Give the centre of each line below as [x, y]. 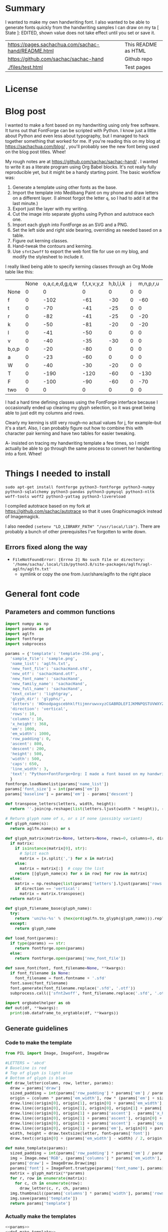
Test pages [138, 67]
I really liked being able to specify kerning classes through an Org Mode [79, 266]
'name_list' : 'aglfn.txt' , [40, 663]
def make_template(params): [37, 1148]
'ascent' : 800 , [27, 744]
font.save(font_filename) [39, 983]
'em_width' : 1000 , [30, 734]
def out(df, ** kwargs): [32, 1008]
